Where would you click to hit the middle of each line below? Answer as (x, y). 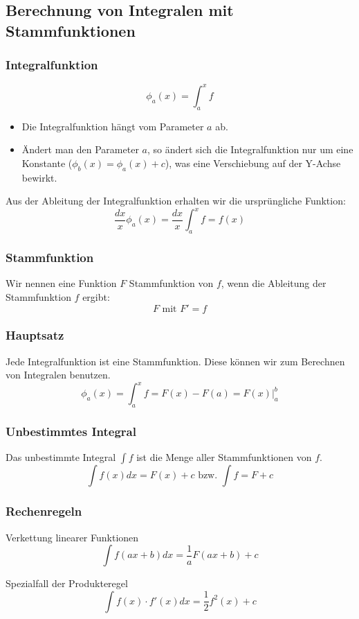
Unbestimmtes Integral (71, 431)
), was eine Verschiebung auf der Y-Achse (253, 163)
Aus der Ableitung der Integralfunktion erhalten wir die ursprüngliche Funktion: (176, 201)
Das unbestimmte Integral (61, 457)
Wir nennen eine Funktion (61, 283)
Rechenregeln (44, 511)
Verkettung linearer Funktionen (72, 537)
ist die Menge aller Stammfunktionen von (224, 457)
